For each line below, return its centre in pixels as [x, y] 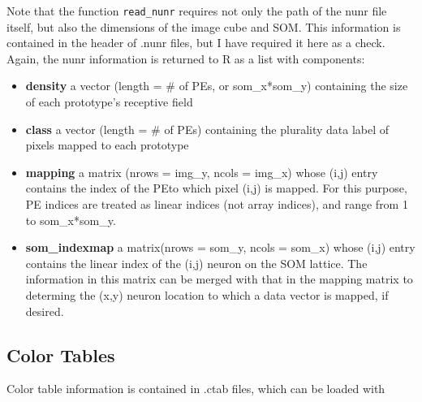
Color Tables [61, 354]
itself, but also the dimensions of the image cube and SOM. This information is [204, 26]
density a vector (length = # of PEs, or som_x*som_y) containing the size [217, 86]
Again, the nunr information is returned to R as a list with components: [186, 58]
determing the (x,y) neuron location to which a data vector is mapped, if [207, 294]
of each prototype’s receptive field [109, 102]
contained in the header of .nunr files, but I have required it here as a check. [196, 43]
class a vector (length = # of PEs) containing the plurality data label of [207, 129]
